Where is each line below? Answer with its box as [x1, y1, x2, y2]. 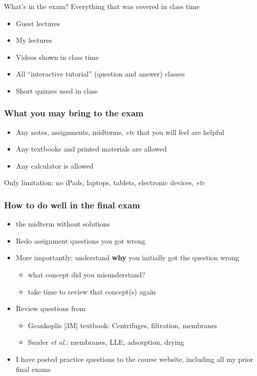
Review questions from [16, 303, 86, 314]
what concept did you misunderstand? [28, 269, 145, 280]
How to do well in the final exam [4, 199, 140, 211]
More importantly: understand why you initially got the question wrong [16, 252, 239, 263]
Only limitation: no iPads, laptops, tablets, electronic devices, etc [4, 177, 205, 188]
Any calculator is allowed [16, 160, 94, 171]
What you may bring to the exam [4, 107, 144, 119]
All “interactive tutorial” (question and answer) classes [16, 68, 185, 79]
